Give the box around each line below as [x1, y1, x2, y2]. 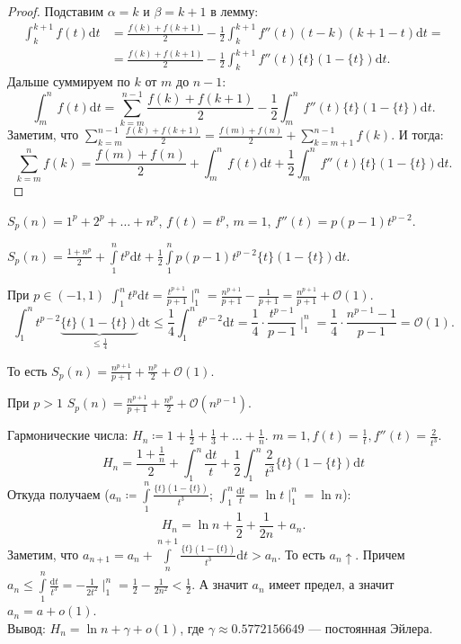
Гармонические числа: [7, 425, 129, 444]
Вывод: [7, 618, 46, 637]
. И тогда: [391, 125, 444, 144]
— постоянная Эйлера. [308, 618, 433, 637]
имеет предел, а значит [269, 575, 395, 594]
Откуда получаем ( [7, 484, 110, 503]
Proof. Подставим [7, 2, 104, 20]
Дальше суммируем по [7, 72, 130, 91]
